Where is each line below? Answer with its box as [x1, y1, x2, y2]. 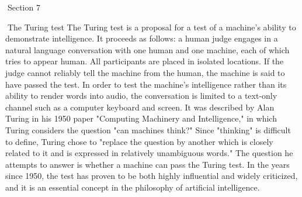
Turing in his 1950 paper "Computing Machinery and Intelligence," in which [5, 112, 277, 125]
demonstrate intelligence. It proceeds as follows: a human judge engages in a [5, 32, 278, 44]
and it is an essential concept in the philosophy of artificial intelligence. [5, 181, 260, 193]
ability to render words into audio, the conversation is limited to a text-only [5, 89, 277, 102]
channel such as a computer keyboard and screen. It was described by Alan [5, 101, 275, 113]
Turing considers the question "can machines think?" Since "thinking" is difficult [5, 123, 291, 136]
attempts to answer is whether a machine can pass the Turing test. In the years [5, 158, 290, 170]
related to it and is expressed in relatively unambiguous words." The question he [5, 147, 293, 159]
